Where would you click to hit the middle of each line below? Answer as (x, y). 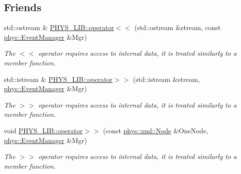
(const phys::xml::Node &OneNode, (156, 130)
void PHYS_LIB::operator (43, 130)
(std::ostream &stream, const (177, 27)
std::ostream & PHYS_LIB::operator (59, 27)
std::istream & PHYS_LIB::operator (58, 79)
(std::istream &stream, (167, 79)
